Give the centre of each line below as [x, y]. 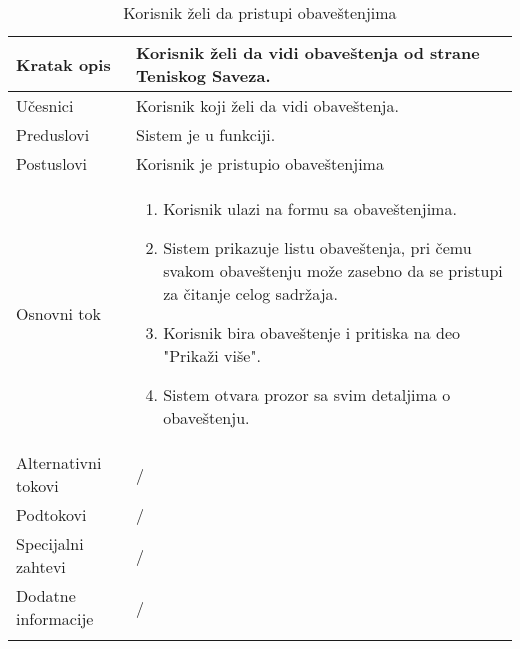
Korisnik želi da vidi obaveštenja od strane [308, 52]
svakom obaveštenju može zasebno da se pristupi [333, 270]
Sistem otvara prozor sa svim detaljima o [307, 394]
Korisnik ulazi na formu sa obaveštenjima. [310, 208]
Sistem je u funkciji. [206, 134]
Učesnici [45, 105]
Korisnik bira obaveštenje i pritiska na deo [312, 332]
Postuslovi [52, 163]
